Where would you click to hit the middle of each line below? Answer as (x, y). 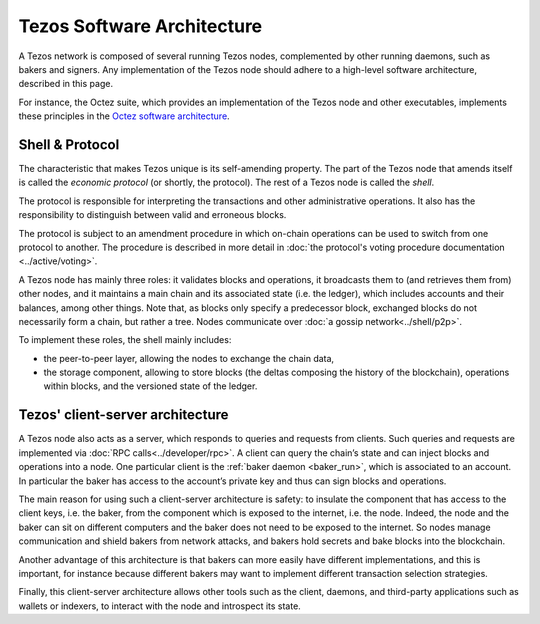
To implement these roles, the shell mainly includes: (125, 340)
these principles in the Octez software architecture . (124, 116)
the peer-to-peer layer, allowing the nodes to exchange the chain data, (189, 358)
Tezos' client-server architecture (123, 415)
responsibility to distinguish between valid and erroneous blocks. (152, 215)
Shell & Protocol (69, 144)
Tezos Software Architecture (140, 26)
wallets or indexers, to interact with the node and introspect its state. (160, 606)
